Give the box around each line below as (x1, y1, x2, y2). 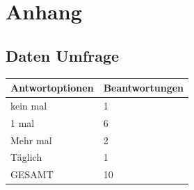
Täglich (10, 150, 42, 164)
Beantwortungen (103, 80, 184, 95)
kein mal (10, 98, 47, 112)
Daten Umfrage (6, 44, 120, 66)
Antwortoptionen (10, 80, 94, 95)
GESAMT (10, 167, 54, 182)
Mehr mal (10, 132, 52, 147)
